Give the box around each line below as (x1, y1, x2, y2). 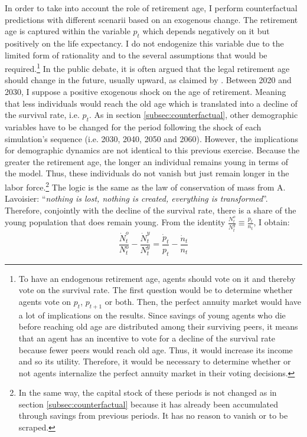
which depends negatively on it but (142, 25, 270, 37)
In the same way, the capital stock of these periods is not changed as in (18, 386, 277, 399)
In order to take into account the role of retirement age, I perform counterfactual (5, 2, 298, 14)
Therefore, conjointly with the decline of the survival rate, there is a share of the (5, 203, 296, 216)
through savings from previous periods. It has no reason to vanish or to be (18, 409, 288, 422)
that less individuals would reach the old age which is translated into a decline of (5, 97, 298, 109)
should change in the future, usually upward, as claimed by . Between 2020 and (5, 74, 292, 86)
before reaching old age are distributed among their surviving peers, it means (18, 320, 298, 333)
